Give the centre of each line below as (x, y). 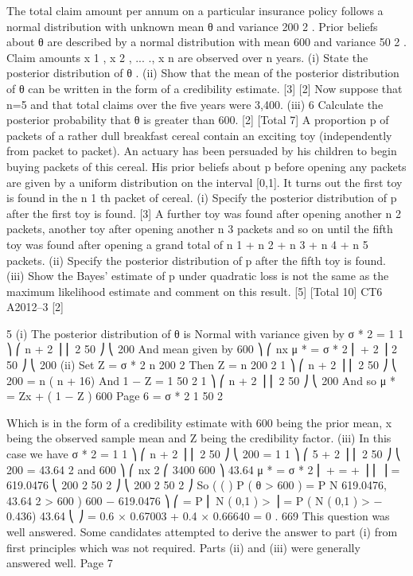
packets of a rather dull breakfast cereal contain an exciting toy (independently (199, 135)
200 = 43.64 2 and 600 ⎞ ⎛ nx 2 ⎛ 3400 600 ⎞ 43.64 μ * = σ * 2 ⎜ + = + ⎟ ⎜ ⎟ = (203, 469)
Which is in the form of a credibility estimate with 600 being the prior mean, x (199, 422)
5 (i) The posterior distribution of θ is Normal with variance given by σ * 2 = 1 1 (205, 333)
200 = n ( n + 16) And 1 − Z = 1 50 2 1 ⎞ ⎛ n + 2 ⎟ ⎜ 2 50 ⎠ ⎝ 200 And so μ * (201, 380)
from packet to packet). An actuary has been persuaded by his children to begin (202, 151)
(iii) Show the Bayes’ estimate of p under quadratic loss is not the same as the (198, 276)
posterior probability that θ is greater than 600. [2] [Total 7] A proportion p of (198, 120)
